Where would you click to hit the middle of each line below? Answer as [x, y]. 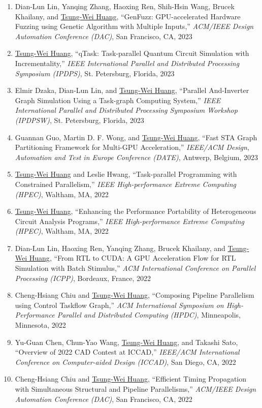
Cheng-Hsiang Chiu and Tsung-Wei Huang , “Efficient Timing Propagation [131, 379]
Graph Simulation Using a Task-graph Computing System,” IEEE [118, 100]
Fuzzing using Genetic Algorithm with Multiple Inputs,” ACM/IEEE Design [134, 26]
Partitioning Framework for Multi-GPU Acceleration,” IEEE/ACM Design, [132, 147]
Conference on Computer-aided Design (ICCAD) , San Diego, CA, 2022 [125, 362]
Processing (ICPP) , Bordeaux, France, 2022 [83, 278]
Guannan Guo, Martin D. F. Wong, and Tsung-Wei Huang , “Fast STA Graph [136, 137]
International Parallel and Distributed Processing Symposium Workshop [126, 110]
